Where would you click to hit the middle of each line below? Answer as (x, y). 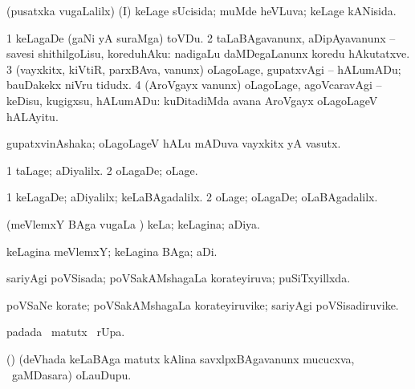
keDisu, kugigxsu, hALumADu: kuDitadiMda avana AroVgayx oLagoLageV (192, 100)
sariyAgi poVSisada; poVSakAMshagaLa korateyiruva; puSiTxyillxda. (179, 278)
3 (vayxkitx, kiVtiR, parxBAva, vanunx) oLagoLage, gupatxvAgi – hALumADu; (204, 69)
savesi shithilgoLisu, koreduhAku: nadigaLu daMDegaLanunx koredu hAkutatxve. (208, 53)
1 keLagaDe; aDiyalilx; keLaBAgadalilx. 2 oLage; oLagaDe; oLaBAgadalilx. (192, 197)
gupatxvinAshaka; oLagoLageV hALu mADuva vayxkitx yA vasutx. (174, 143)
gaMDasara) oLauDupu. (71, 374)
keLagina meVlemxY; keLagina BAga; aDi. (112, 251)
